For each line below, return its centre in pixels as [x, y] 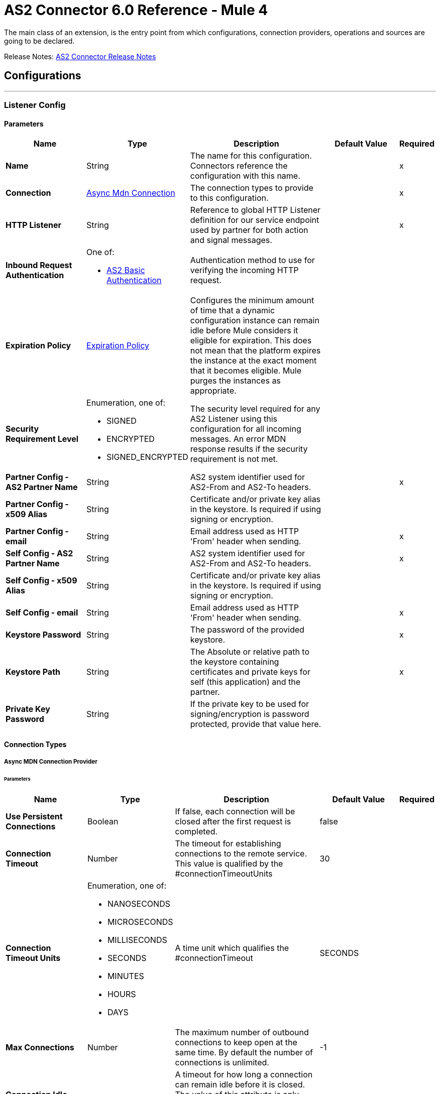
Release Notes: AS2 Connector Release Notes [80, 56]
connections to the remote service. [241, 853]
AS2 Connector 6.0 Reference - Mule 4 [136, 10]
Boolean [103, 821]
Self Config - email [42, 613]
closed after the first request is [233, 821]
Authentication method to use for [252, 260]
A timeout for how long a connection [244, 1074]
